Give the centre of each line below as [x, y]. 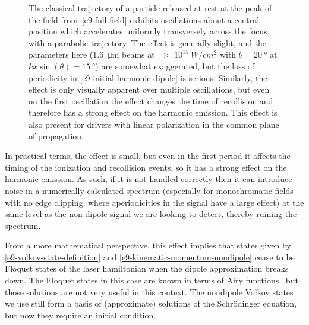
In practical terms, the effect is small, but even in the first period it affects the [148, 156]
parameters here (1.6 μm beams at [92, 54]
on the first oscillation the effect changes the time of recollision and [151, 101]
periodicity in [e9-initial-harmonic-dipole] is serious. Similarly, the [148, 77]
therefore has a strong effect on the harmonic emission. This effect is [153, 112]
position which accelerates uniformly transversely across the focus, [149, 31]
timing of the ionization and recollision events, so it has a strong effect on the [146, 167]
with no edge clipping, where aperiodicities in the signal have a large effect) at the [154, 202]
